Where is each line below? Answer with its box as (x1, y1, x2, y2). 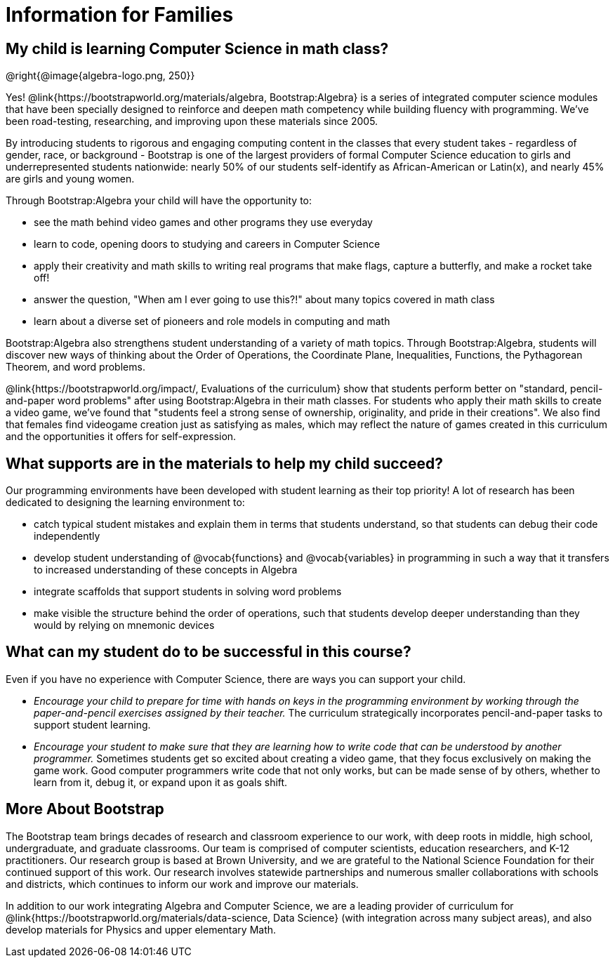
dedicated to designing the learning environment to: (6, 496, 245, 509)
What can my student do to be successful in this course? (6, 643, 411, 661)
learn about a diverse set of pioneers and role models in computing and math (34, 315, 390, 328)
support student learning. (34, 718, 151, 731)
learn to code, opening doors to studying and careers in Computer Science (34, 238, 381, 251)
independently (34, 530, 100, 543)
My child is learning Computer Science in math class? (6, 39, 389, 58)
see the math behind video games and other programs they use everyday (34, 216, 373, 229)
